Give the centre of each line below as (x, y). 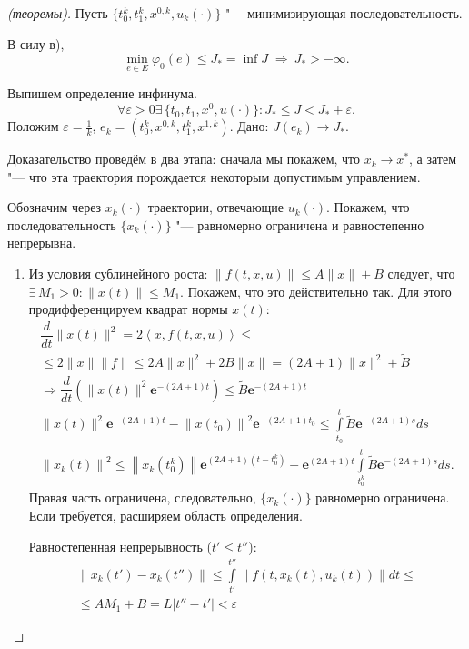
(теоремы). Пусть (58, 13)
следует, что (421, 274)
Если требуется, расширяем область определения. (165, 515)
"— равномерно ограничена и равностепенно (300, 224)
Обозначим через (55, 207)
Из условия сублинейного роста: (118, 274)
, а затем (433, 159)
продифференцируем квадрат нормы (128, 309)
